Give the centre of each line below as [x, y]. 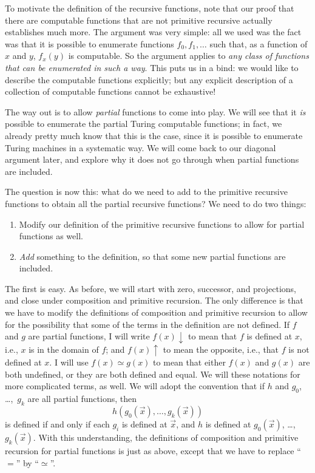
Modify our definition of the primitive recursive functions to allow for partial [162, 224]
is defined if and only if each [57, 424]
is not [299, 349]
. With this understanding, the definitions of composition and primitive [166, 437]
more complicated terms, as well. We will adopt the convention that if [135, 386]
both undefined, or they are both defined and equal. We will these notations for [153, 374]
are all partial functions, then [82, 399]
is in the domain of [64, 349]
